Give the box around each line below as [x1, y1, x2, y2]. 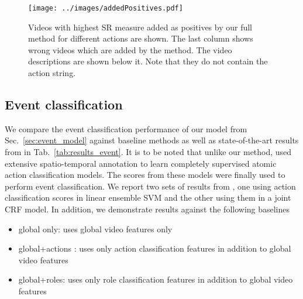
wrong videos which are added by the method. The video [28, 43, 232, 56]
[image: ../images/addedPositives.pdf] [28, 4, 183, 12]
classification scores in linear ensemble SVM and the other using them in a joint [5, 191, 291, 204]
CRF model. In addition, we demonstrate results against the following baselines [5, 202, 290, 215]
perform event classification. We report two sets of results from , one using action [5, 180, 296, 192]
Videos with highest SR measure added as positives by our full [28, 20, 253, 33]
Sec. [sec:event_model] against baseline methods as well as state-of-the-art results [5, 134, 299, 146]
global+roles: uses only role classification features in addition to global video [18, 273, 293, 286]
